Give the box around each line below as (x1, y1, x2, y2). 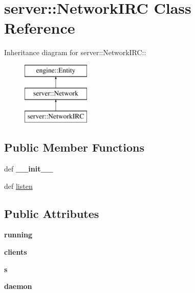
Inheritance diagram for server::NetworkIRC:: (4, 47, 146, 58)
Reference (4, 17, 75, 38)
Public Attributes (4, 205, 99, 221)
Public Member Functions (4, 139, 144, 155)
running (4, 229, 32, 240)
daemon (4, 281, 32, 291)
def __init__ (4, 163, 53, 174)
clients (4, 247, 27, 257)
